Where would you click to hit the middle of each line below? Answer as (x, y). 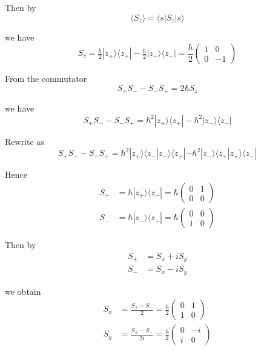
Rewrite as (25, 141)
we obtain (23, 291)
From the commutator (46, 79)
